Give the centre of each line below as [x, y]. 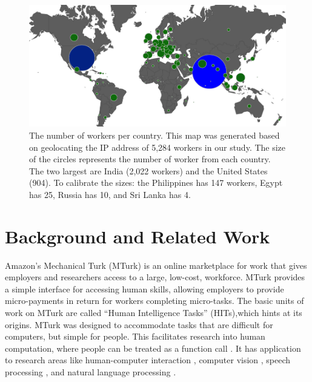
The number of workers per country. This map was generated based [154, 135]
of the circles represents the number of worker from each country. [150, 159]
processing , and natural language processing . [91, 372]
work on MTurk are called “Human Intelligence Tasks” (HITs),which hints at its [154, 313]
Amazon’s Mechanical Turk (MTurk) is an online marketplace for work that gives [156, 265]
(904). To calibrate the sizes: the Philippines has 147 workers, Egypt [156, 183]
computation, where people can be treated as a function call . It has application [153, 348]
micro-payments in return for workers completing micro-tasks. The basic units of [154, 301]
